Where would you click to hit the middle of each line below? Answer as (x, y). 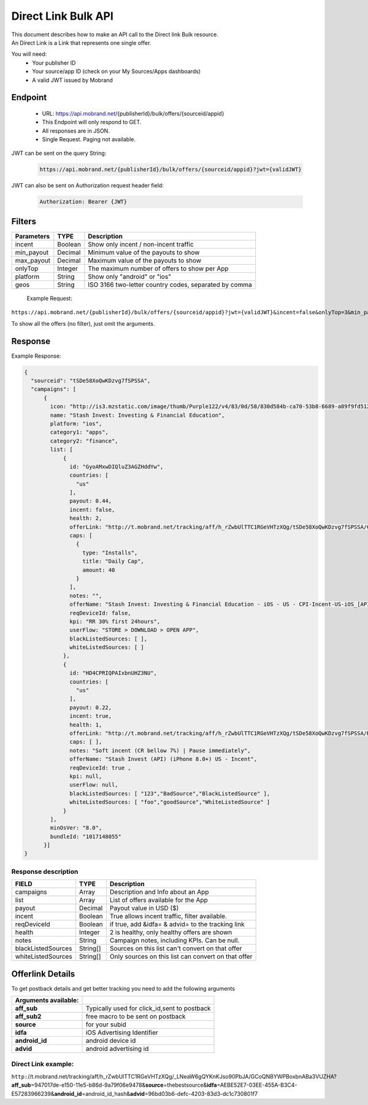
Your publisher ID (54, 63)
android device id (111, 1040)
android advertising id (117, 1049)
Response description (45, 871)
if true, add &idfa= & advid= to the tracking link (177, 924)
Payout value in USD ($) (144, 908)
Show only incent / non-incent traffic (141, 244)
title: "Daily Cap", (113, 561)
